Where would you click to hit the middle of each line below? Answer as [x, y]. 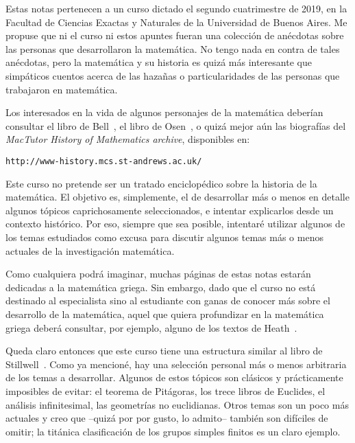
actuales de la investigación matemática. [90, 250]
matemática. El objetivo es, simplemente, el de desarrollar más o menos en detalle [177, 197]
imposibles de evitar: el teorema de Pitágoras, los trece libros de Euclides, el [166, 390]
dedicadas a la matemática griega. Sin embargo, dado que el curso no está [161, 287]
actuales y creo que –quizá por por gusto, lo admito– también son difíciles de [167, 418]
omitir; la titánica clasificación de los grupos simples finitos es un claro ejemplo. [173, 431]
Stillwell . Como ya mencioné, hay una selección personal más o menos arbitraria [176, 364]
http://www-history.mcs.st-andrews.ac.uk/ [104, 161]
